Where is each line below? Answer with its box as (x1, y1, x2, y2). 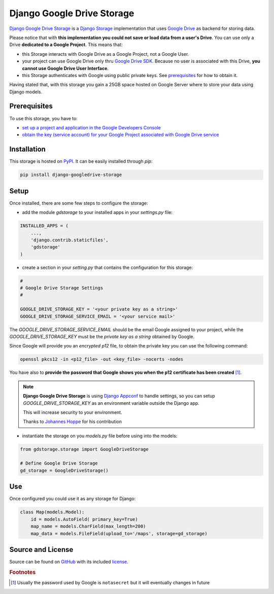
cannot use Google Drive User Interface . (22, 65, 109, 71)
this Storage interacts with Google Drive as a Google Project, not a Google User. (22, 51, 189, 57)
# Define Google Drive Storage (20, 461, 98, 466)
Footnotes (9, 569, 36, 576)
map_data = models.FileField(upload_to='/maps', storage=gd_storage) (30, 531, 208, 536)
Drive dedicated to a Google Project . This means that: (9, 42, 123, 48)
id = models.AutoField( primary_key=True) (30, 516, 138, 522)
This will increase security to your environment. (23, 409, 122, 415)
